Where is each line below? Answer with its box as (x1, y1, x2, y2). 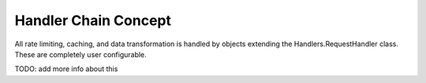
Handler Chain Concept (14, 12, 171, 29)
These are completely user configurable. (14, 49, 148, 59)
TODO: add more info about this (14, 64, 118, 74)
